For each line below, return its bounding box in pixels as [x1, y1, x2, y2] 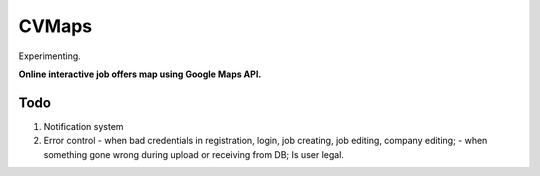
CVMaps [18, 15, 93, 37]
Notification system [43, 120, 124, 132]
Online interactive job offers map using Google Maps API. [18, 68, 262, 80]
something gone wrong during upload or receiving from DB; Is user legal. [43, 148, 345, 160]
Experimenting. [18, 50, 82, 62]
